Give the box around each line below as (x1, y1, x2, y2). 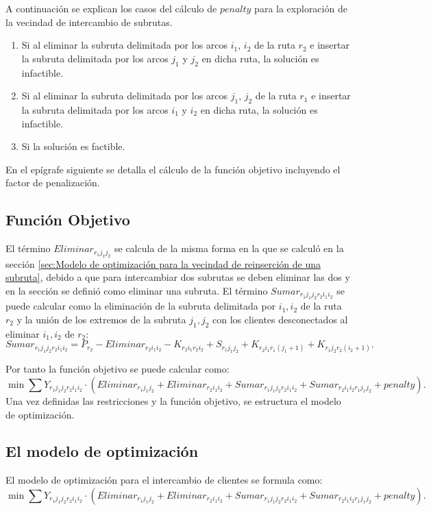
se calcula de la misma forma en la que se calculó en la (114, 241, 344, 255)
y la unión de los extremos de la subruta (16, 312, 186, 326)
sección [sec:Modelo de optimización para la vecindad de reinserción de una (5, 256, 321, 271)
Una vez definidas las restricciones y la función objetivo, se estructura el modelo (5, 393, 341, 408)
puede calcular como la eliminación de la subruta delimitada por (5, 299, 276, 313)
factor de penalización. (5, 175, 100, 190)
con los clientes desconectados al (212, 312, 348, 326)
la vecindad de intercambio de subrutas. (5, 14, 173, 29)
